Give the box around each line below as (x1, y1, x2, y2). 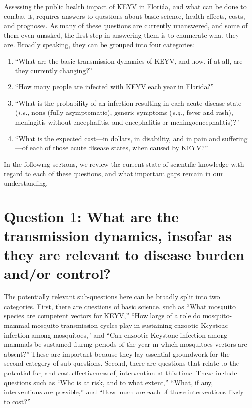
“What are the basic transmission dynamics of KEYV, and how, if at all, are (15, 55, 243, 65)
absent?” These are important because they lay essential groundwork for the (4, 348, 230, 359)
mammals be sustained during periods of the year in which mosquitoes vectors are (4, 339, 247, 349)
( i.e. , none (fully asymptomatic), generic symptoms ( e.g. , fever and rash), (15, 107, 233, 117)
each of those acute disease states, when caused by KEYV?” (30, 143, 208, 153)
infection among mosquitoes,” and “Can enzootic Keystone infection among (4, 329, 228, 340)
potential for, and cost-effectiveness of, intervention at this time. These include (4, 367, 237, 377)
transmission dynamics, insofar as (4, 225, 232, 245)
